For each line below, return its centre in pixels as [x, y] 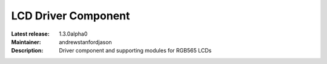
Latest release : [30, 34]
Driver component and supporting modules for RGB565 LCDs [135, 51]
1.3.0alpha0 [73, 34]
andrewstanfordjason [85, 42]
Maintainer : [26, 42]
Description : [27, 51]
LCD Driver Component [71, 16]
